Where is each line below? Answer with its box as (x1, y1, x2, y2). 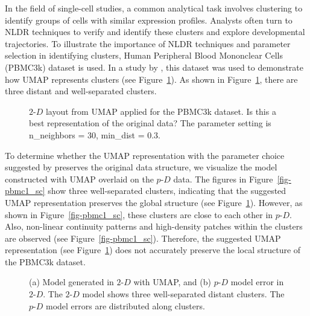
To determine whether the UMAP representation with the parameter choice (5, 149, 285, 161)
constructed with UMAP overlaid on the (5, 172, 154, 185)
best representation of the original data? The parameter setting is (29, 117, 271, 129)
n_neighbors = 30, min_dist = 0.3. (29, 128, 160, 141)
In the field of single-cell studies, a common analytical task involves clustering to (5, 2, 303, 14)
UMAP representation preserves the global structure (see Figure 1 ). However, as (5, 196, 303, 208)
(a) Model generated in (29, 276, 114, 288)
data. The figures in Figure (173, 172, 273, 185)
